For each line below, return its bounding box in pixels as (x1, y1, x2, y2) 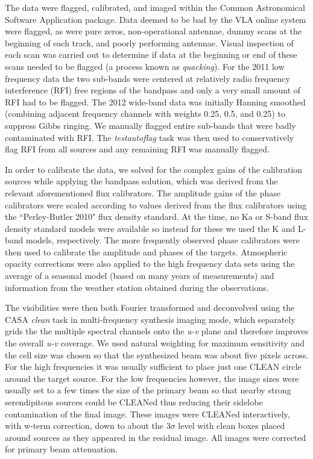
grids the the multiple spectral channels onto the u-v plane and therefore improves (5, 325, 309, 337)
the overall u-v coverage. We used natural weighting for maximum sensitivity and (5, 337, 305, 349)
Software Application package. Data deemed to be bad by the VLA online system (5, 13, 306, 25)
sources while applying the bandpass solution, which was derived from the (5, 175, 278, 187)
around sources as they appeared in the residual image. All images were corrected (5, 431, 306, 443)
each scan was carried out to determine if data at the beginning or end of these (5, 48, 297, 61)
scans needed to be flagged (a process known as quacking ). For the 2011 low (5, 60, 285, 72)
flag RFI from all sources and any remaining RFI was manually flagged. (5, 143, 270, 155)
